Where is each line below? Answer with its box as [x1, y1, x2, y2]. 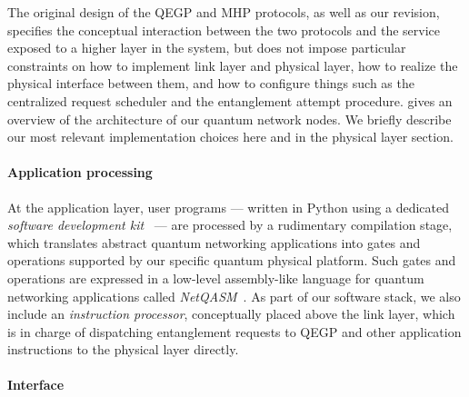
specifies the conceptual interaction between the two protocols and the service [7, 20, 440, 39]
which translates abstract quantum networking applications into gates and [7, 233, 421, 252]
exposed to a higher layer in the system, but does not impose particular [7, 38, 406, 57]
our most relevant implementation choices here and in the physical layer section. [7, 127, 454, 146]
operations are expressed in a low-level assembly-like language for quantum [7, 268, 424, 287]
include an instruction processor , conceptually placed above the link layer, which [7, 304, 455, 323]
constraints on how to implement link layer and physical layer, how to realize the [7, 55, 458, 74]
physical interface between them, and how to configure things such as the [7, 74, 414, 93]
